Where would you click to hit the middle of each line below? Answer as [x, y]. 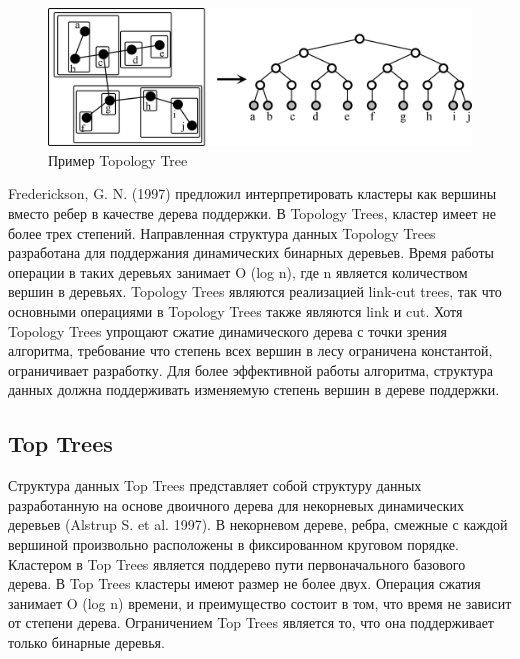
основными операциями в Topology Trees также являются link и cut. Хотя [235, 311]
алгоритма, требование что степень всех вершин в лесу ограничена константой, [250, 350]
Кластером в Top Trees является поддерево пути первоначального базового [237, 563]
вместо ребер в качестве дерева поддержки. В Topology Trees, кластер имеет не [252, 213]
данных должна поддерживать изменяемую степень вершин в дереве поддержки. [254, 389]
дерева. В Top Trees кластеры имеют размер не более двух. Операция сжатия [244, 583]
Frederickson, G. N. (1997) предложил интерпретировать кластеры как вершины [252, 193]
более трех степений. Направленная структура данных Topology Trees [222, 232]
